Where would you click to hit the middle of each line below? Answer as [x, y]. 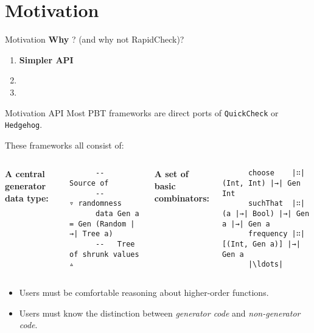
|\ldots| [266, 265]
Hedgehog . [24, 124]
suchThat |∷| [276, 204]
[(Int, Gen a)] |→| [261, 244]
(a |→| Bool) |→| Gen [266, 214]
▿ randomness [96, 204]
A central [25, 174]
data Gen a [117, 214]
